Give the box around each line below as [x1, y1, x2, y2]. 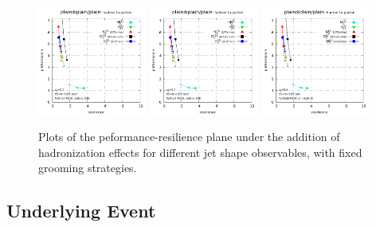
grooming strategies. [38, 159, 137, 176]
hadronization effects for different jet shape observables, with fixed [38, 143, 362, 160]
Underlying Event [6, 198, 156, 223]
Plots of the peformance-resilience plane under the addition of [38, 128, 340, 145]
